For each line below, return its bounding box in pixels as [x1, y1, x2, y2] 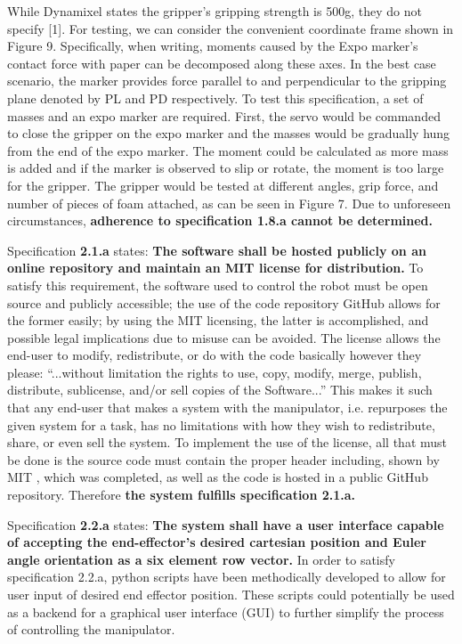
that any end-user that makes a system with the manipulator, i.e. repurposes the [7, 398, 448, 417]
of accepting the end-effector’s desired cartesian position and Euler [7, 533, 426, 551]
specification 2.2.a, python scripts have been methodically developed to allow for [7, 567, 446, 586]
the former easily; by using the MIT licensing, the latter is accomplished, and [7, 311, 429, 330]
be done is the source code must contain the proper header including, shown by [7, 450, 440, 469]
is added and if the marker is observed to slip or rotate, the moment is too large [7, 159, 444, 177]
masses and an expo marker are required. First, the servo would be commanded [7, 106, 441, 125]
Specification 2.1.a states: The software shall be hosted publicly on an [7, 240, 426, 259]
